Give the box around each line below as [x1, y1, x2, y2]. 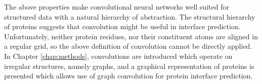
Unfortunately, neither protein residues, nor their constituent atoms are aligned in [4, 31, 258, 41]
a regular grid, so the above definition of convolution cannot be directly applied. [4, 41, 252, 51]
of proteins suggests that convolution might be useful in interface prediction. [4, 21, 241, 32]
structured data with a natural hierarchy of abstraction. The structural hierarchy [4, 11, 255, 22]
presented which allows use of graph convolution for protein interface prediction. [4, 70, 253, 81]
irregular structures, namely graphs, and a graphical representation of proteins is [4, 60, 254, 71]
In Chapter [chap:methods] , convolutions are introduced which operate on [4, 50, 233, 61]
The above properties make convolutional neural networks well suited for [4, 2, 229, 12]
